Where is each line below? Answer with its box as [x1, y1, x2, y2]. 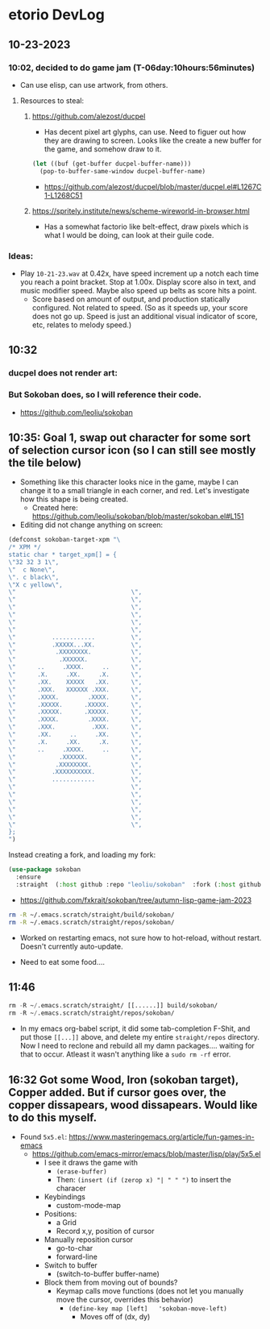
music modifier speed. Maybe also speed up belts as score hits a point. [19, 285, 257, 295]
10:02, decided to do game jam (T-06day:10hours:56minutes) [8, 62, 255, 73]
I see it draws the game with [44, 1157, 139, 1167]
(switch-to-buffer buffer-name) [56, 1269, 160, 1278]
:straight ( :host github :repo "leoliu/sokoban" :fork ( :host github [15, 880, 262, 888]
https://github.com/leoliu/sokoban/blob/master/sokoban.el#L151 [31, 512, 244, 521]
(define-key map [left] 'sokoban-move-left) [68, 1304, 227, 1313]
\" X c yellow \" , [8, 580, 63, 589]
